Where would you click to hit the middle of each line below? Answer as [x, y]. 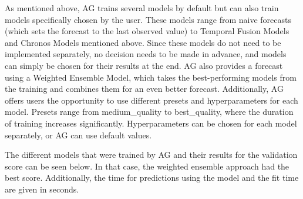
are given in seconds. [42, 189]
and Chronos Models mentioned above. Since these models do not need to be [143, 42]
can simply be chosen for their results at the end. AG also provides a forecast [144, 65]
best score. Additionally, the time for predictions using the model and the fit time [152, 178]
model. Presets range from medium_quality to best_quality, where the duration [149, 112]
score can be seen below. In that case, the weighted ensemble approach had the [147, 166]
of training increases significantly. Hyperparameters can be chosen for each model [151, 123]
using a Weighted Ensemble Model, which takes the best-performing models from [151, 77]
